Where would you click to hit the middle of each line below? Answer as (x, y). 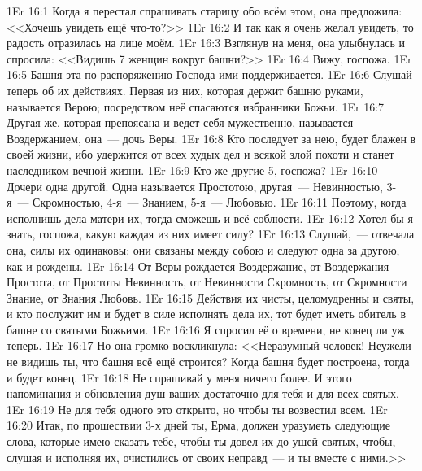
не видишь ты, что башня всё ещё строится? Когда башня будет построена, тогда (208, 362)
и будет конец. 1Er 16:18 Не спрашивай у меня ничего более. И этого (179, 377)
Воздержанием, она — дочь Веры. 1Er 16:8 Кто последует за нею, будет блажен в (211, 138)
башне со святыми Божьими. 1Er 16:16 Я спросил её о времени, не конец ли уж (206, 329)
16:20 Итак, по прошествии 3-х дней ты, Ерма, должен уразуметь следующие (198, 425)
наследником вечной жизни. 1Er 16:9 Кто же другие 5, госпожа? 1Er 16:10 (192, 170)
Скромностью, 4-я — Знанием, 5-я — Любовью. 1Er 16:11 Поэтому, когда (220, 202)
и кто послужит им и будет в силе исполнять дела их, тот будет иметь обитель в (207, 314)
